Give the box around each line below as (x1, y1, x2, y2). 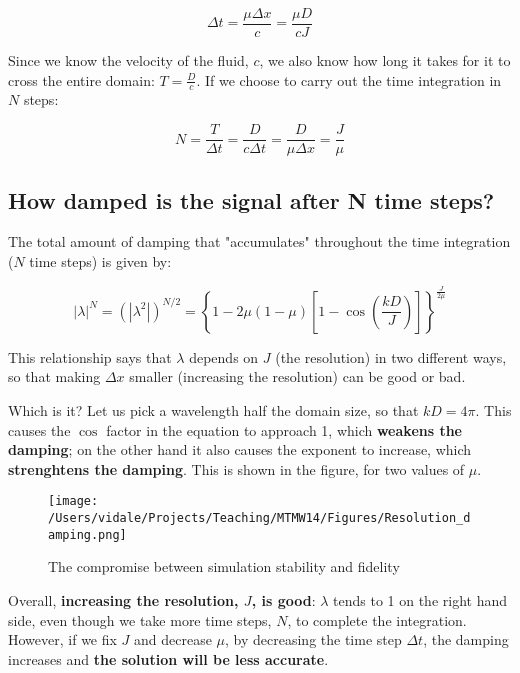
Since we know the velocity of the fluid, (8, 50, 249, 71)
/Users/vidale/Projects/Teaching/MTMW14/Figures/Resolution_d (48, 511, 471, 526)
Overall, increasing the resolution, (8, 590, 239, 611)
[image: (48, 494, 99, 509)
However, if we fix (8, 629, 117, 650)
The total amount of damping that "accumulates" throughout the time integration (8, 231, 511, 252)
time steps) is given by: (29, 250, 172, 271)
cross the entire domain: (8, 69, 155, 90)
